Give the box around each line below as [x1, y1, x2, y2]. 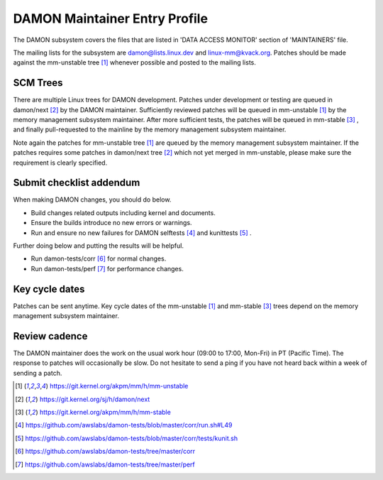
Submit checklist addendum [13, 177, 140, 189]
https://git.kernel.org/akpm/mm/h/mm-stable [39, 408, 172, 416]
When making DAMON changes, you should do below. [13, 195, 172, 204]
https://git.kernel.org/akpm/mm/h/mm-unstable [50, 382, 189, 391]
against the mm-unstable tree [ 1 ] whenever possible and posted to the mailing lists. [13, 58, 257, 67]
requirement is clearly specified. [13, 158, 108, 167]
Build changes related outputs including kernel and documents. [30, 208, 216, 217]
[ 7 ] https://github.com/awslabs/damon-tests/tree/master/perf [15, 460, 195, 469]
